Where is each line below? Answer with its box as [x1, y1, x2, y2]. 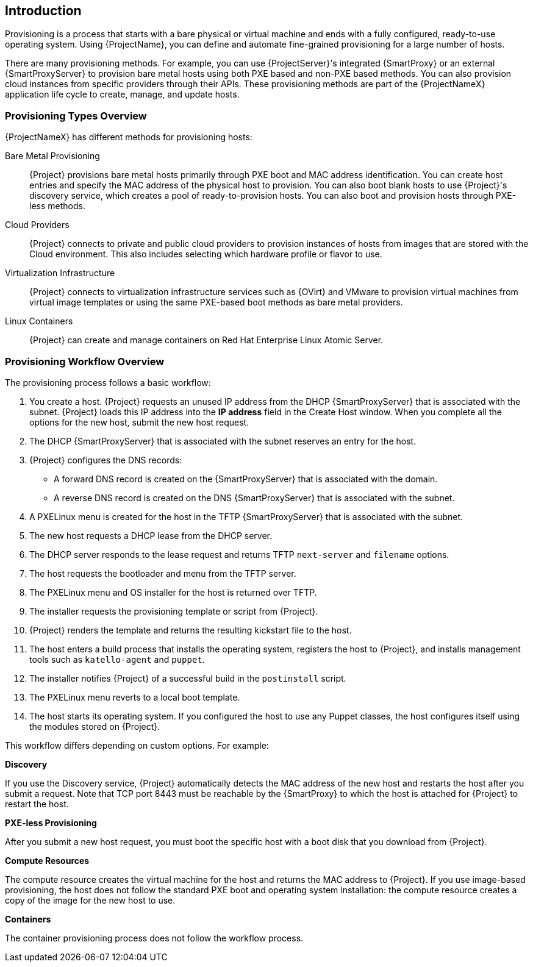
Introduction [5, 3, 82, 18]
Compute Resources [5, 855, 90, 866]
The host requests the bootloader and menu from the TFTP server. [29, 568, 296, 579]
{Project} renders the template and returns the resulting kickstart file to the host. [29, 624, 352, 635]
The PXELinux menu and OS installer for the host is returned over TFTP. [29, 587, 317, 598]
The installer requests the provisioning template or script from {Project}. [29, 605, 318, 616]
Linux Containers [5, 316, 73, 327]
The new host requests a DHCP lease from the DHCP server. [29, 530, 273, 541]
